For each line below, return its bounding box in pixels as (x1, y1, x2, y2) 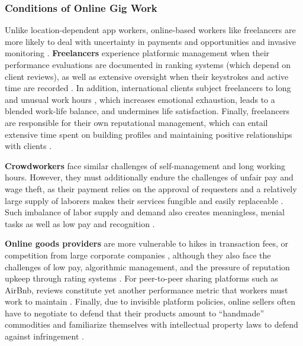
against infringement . (5, 330, 84, 342)
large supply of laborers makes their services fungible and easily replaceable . (5, 194, 283, 206)
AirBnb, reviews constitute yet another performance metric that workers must (5, 283, 288, 296)
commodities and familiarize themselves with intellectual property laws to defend (5, 318, 298, 331)
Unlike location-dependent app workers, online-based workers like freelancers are (5, 24, 296, 36)
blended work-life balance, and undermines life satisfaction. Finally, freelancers (5, 105, 289, 117)
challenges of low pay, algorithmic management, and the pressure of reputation (5, 260, 290, 273)
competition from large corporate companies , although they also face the (5, 248, 271, 261)
